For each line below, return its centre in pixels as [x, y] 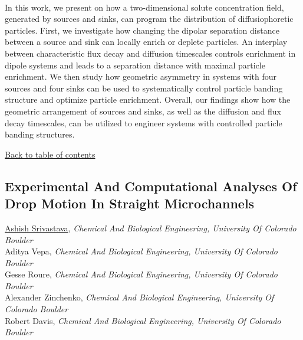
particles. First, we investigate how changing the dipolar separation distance [142, 30]
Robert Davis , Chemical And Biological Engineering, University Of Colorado [143, 320]
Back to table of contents [50, 154]
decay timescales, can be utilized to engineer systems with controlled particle [144, 122]
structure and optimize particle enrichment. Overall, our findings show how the [148, 99]
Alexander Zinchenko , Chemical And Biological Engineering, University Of [139, 297]
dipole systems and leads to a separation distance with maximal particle [135, 65]
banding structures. [40, 134]
